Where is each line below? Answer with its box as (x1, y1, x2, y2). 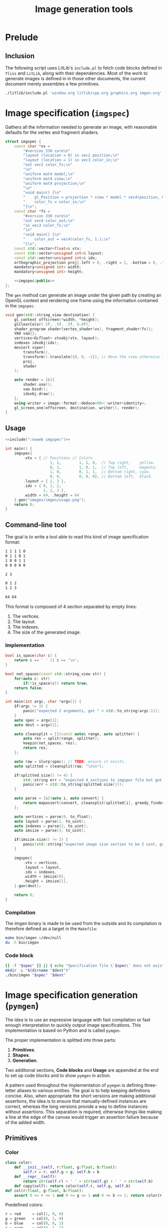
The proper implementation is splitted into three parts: (5, 1037, 116, 1043)
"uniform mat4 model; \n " (23, 171, 75, 176)
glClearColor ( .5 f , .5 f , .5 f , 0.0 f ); (14, 322, 91, 327)
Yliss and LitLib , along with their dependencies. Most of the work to (5, 70, 148, 76)
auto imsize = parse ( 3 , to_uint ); (14, 828, 86, 833)
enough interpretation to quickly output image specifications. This (5, 1022, 141, 1028)
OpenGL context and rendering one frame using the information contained (5, 297, 158, 303)
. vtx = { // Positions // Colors (23, 455, 93, 460)
